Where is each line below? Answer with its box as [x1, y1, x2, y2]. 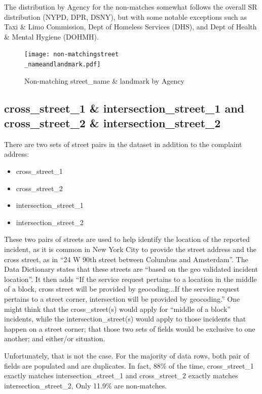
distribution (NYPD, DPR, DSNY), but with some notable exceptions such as [4, 11, 247, 22]
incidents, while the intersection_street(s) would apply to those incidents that [4, 313, 246, 324]
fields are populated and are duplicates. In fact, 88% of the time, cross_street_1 [4, 360, 254, 371]
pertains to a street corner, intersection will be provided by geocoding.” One [4, 294, 240, 304]
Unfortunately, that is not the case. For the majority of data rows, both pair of [4, 350, 249, 361]
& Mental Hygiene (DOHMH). [4, 31, 99, 42]
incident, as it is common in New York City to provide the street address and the [4, 244, 256, 255]
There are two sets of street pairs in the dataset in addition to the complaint [4, 138, 242, 149]
